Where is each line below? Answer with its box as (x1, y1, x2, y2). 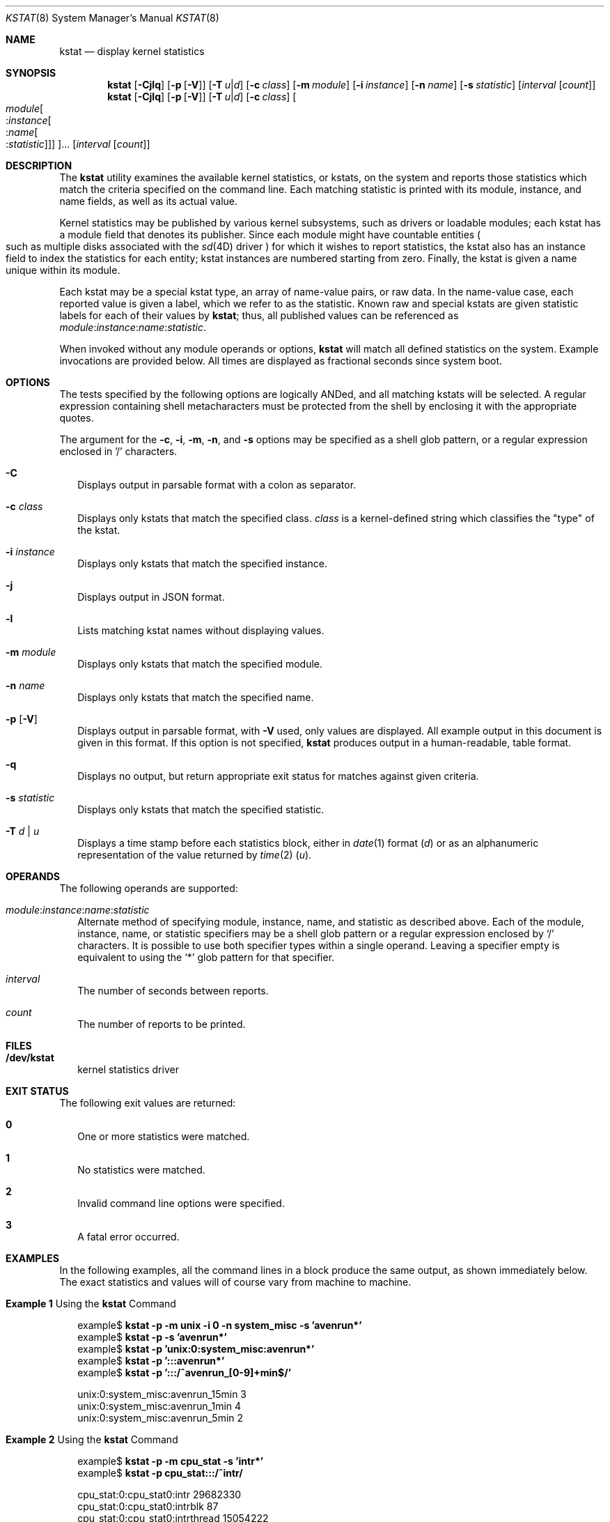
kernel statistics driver (77, 1063, 179, 1075)
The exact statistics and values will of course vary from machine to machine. (59, 1276, 412, 1288)
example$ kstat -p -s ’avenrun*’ (77, 1331, 227, 1343)
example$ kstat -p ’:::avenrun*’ (77, 1355, 225, 1367)
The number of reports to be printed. (77, 1018, 246, 1030)
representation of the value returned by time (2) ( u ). (77, 849, 312, 861)
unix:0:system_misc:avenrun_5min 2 (77, 1412, 244, 1424)
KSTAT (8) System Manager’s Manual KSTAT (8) (6, 12, 219, 24)
